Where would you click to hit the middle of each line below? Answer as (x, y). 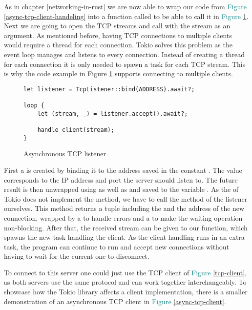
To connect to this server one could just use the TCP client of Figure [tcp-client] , (126, 272)
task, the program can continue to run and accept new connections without (117, 246)
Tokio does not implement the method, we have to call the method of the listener (126, 198)
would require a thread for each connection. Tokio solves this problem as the (118, 45)
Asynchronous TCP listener (65, 154)
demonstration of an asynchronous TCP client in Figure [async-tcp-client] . (115, 301)
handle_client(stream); (76, 130)
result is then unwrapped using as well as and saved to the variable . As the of (121, 189)
